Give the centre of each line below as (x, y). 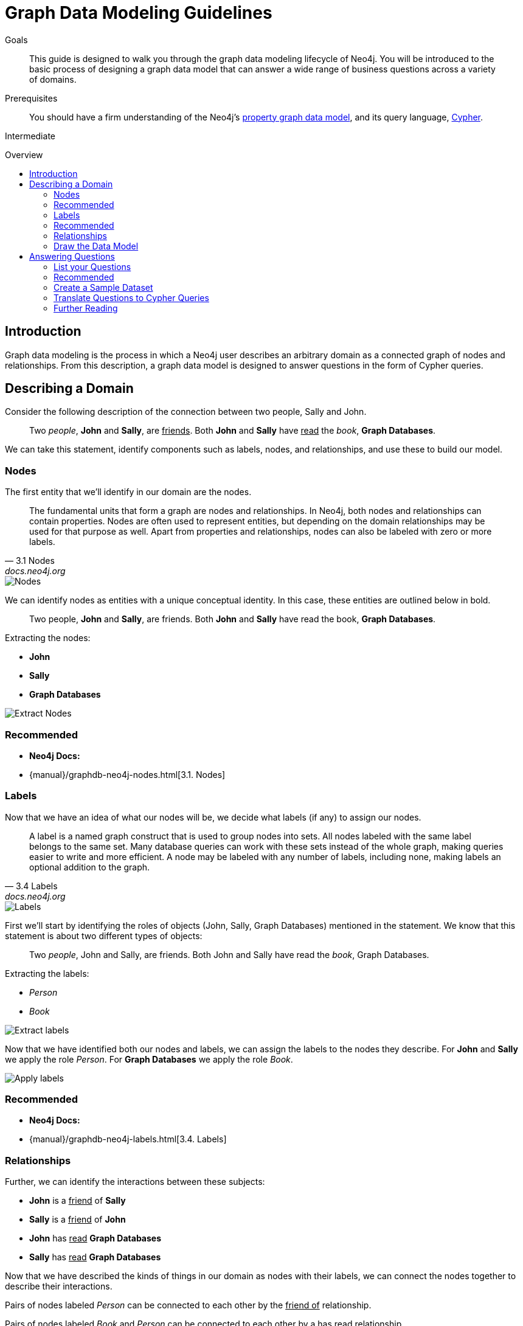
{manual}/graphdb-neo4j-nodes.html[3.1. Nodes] (127, 774)
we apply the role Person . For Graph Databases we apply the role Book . (149, 1059)
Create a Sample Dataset (103, 287)
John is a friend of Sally (78, 1201)
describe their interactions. (59, 1286)
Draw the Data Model (96, 246)
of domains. (53, 79)
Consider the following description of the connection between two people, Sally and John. (186, 412)
